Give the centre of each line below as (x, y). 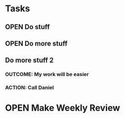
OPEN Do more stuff (36, 43)
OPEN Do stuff (28, 27)
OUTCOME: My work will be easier (47, 75)
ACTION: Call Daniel (30, 88)
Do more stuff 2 (30, 60)
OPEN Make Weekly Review (63, 108)
